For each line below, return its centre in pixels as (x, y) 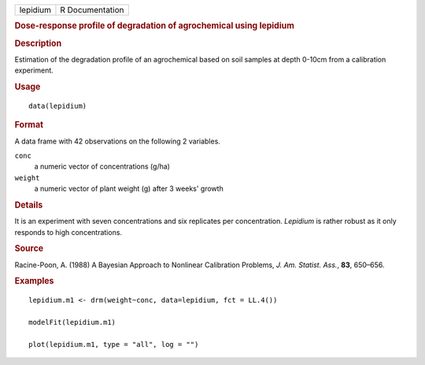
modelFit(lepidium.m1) (72, 322)
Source (29, 248)
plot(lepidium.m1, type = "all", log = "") (114, 344)
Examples (34, 281)
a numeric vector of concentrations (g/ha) (102, 166)
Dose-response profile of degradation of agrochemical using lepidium (154, 26)
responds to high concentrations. (68, 232)
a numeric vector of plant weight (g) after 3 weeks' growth (129, 188)
